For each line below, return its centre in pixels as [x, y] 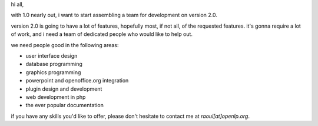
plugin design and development [64, 89]
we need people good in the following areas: [65, 45]
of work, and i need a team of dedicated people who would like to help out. [102, 34]
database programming [54, 64]
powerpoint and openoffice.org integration [77, 81]
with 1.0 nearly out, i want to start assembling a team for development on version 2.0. [114, 15]
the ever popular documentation [65, 105]
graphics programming [53, 72]
